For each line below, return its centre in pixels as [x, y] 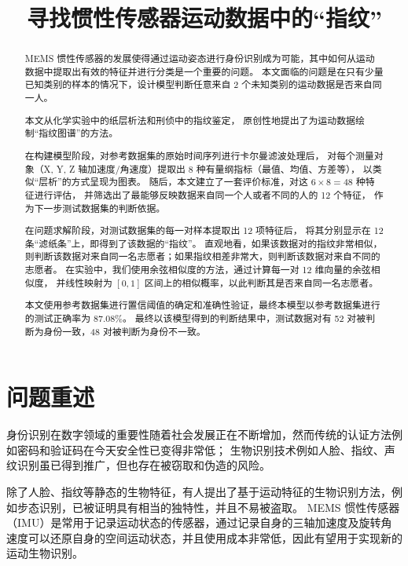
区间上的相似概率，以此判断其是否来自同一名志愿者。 [261, 282]
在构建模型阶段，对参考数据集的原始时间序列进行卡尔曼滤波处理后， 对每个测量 [199, 155]
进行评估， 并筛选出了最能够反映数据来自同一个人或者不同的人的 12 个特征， [202, 194]
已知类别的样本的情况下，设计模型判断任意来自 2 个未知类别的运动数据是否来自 [198, 84]
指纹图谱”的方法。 [79, 133]
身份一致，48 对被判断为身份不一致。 [125, 331]
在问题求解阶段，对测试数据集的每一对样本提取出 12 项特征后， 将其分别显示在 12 [204, 230]
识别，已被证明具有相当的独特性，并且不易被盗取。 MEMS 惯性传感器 [219, 507]
